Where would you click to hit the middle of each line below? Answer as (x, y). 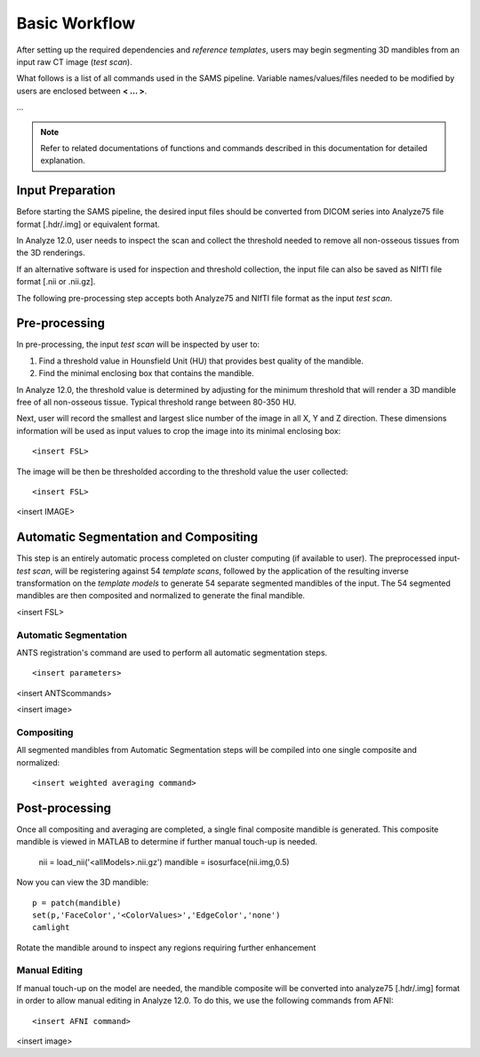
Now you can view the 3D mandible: (83, 882)
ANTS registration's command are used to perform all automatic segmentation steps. (172, 653)
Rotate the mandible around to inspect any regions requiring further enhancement (166, 948)
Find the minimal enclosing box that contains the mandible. (147, 373)
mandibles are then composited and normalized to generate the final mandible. (161, 596)
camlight (51, 928)
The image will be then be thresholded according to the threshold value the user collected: (182, 471)
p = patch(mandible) (77, 903)
